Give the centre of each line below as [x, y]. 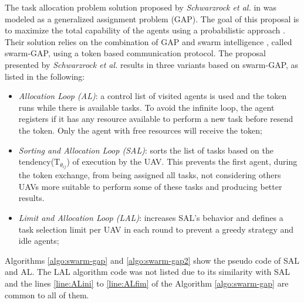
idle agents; [39, 241]
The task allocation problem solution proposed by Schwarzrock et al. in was [141, 7]
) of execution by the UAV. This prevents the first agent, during [182, 161]
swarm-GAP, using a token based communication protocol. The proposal [135, 53]
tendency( [36, 161]
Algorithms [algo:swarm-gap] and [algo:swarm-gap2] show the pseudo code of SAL [152, 260]
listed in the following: [45, 76]
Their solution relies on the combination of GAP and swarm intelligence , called [148, 41]
